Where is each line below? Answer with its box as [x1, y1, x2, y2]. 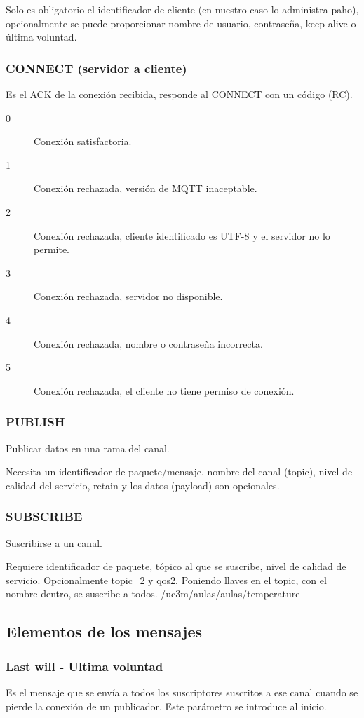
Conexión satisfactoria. [34, 134, 132, 149]
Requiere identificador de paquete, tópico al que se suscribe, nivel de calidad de [6, 559, 346, 574]
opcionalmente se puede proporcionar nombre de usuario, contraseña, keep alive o [6, 15, 356, 30]
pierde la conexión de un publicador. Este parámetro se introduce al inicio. [6, 698, 327, 713]
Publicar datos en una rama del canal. [6, 440, 170, 455]
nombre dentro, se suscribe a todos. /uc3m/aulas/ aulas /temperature [6, 586, 300, 601]
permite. [34, 242, 69, 257]
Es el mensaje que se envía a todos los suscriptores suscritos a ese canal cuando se [6, 684, 358, 699]
